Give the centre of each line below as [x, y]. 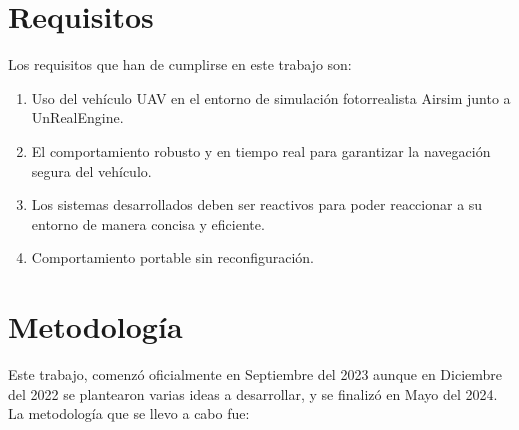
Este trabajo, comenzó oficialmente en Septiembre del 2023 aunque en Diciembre [255, 374]
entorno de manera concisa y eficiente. [148, 223]
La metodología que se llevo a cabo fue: [129, 413]
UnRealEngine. [77, 117]
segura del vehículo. [91, 170]
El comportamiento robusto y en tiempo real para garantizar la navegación [261, 150]
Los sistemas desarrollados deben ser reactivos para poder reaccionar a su [257, 204]
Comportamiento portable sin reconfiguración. [173, 257]
